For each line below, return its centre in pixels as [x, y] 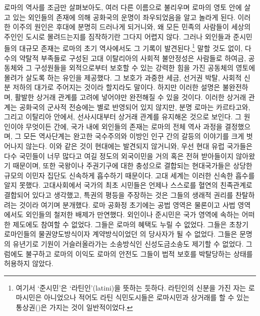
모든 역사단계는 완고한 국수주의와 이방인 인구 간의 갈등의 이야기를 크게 [134, 136]
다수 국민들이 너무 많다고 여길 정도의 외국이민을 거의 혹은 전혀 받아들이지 [119, 156]
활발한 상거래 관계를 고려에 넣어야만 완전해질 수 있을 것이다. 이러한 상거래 [130, 97]
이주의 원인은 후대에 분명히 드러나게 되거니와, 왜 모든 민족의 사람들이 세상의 [132, 27]
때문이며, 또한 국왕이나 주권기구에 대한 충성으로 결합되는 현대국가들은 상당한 [132, 165]
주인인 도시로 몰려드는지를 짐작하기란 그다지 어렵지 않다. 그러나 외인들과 [117, 36]
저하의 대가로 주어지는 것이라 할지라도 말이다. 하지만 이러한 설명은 [116, 87]
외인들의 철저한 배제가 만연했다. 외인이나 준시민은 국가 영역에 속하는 [132, 214]
